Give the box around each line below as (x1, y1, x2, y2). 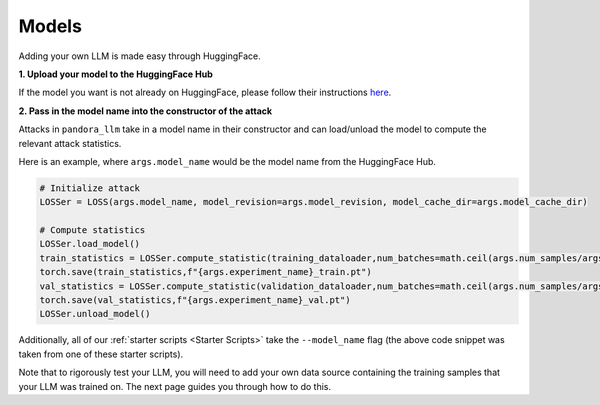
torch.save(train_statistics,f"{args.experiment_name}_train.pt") (39, 266, 372, 278)
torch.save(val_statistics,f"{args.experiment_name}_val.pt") (39, 295, 351, 305)
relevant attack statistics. (18, 137, 122, 149)
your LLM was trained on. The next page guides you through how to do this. (18, 380, 332, 392)
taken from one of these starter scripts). (18, 348, 184, 360)
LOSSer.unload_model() (39, 308, 151, 320)
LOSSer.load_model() (39, 238, 140, 250)
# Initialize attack (39, 182, 140, 194)
